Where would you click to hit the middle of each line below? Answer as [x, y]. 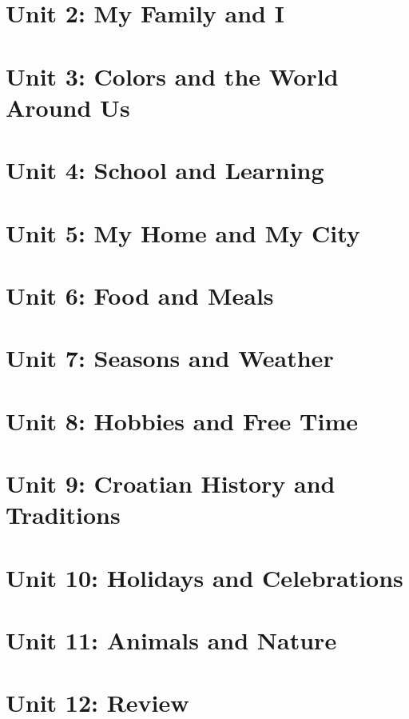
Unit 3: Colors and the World [172, 76]
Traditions [63, 515]
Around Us [68, 107]
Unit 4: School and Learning [165, 170]
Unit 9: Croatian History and [171, 483]
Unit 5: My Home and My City [183, 232]
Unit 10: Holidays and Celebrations [204, 577]
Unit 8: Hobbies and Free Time [182, 420]
